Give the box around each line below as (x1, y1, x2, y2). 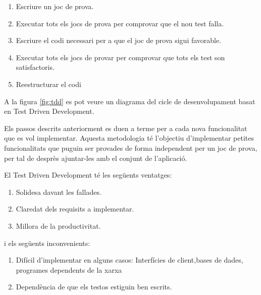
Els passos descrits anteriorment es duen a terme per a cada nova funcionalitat (4, 122, 247, 133)
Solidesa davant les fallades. (16, 186, 101, 197)
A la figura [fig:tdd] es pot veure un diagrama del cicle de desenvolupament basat (4, 96, 255, 106)
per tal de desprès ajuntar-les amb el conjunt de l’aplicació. (4, 152, 187, 163)
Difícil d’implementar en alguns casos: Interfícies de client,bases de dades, (16, 255, 243, 265)
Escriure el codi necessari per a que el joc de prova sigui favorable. (16, 35, 222, 46)
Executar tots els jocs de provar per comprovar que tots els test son (16, 52, 225, 62)
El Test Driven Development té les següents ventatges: (4, 170, 172, 180)
